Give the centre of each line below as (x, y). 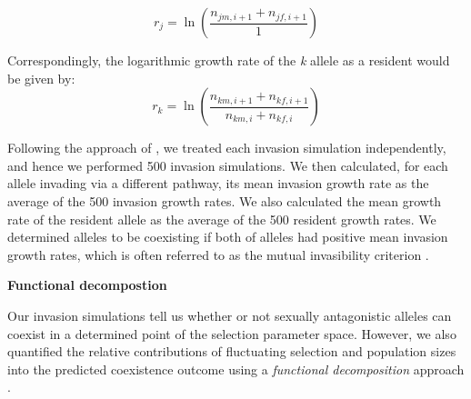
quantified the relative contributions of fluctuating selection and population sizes (232, 351)
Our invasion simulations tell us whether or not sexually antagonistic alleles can (230, 315)
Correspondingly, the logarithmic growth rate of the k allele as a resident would (229, 60)
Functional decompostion (87, 285)
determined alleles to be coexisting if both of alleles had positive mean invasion (228, 237)
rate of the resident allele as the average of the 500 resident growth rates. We (222, 219)
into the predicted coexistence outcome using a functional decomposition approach (236, 369)
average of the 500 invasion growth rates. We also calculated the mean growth (225, 200)
